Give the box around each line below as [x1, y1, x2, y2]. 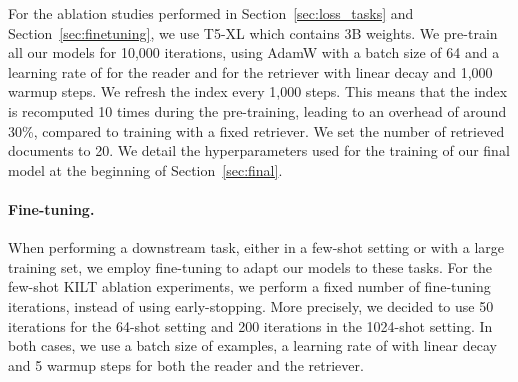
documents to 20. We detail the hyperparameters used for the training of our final [8, 140, 510, 161]
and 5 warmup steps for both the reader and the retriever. [8, 354, 364, 375]
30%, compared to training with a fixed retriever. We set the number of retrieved [8, 120, 505, 141]
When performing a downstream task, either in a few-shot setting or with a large [8, 237, 504, 258]
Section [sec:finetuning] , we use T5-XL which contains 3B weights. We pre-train [8, 22, 498, 43]
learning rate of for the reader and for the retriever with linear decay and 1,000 [8, 61, 493, 82]
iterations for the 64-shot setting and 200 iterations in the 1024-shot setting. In [8, 315, 493, 336]
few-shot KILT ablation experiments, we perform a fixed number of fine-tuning [8, 276, 491, 297]
